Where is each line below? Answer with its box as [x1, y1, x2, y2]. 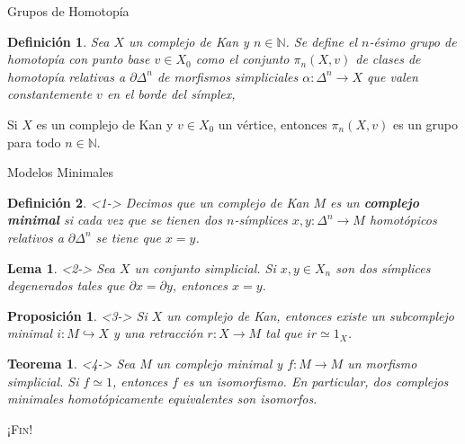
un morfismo [347, 353, 417, 372]
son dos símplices [335, 258, 431, 277]
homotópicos [369, 210, 437, 229]
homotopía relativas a [7, 67, 126, 85]
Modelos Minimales [7, 163, 113, 182]
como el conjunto [195, 49, 290, 68]
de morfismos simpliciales [156, 67, 299, 85]
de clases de [355, 49, 421, 68]
